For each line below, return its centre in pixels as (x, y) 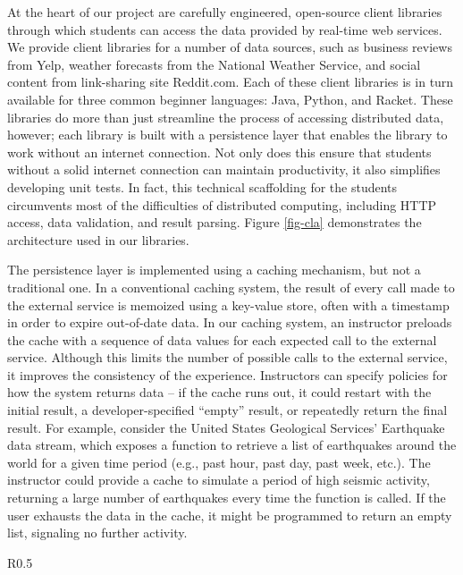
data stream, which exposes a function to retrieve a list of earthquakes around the (232, 445)
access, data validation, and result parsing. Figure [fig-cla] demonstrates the (215, 222)
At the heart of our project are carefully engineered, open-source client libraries (225, 12)
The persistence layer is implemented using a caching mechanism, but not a (214, 270)
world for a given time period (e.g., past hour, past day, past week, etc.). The (219, 462)
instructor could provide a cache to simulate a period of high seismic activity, (219, 480)
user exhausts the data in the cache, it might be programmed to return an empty (230, 515)
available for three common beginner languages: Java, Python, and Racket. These (230, 99)
